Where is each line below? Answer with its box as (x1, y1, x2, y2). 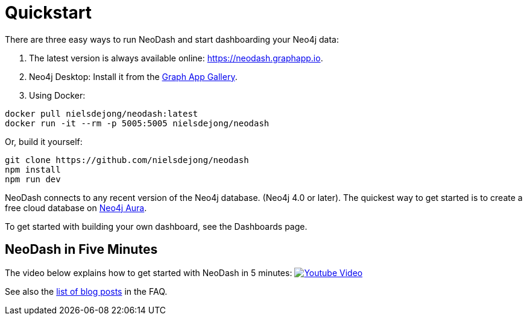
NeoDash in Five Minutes (5, 242, 158, 257)
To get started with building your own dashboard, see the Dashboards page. (5, 221, 308, 232)
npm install (5, 164, 61, 174)
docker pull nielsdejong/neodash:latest (5, 108, 198, 118)
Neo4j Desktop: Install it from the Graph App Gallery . (29, 71, 238, 82)
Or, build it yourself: (5, 136, 83, 147)
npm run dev (5, 174, 61, 184)
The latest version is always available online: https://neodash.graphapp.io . (29, 52, 323, 63)
